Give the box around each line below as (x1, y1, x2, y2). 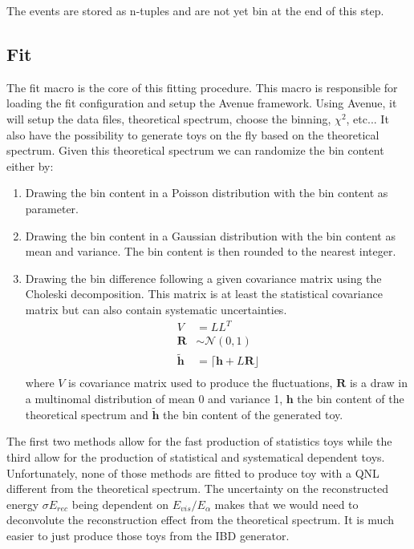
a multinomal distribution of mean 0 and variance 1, (25, 390, 283, 406)
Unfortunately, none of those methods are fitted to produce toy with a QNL (6, 464, 379, 481)
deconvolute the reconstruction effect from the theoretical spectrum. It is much (6, 511, 394, 528)
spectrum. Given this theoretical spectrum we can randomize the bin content (6, 142, 384, 159)
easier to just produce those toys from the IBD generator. (6, 527, 290, 543)
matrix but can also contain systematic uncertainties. (25, 301, 287, 317)
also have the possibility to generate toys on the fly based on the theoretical (6, 126, 379, 143)
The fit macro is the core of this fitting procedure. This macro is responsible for (6, 79, 398, 95)
